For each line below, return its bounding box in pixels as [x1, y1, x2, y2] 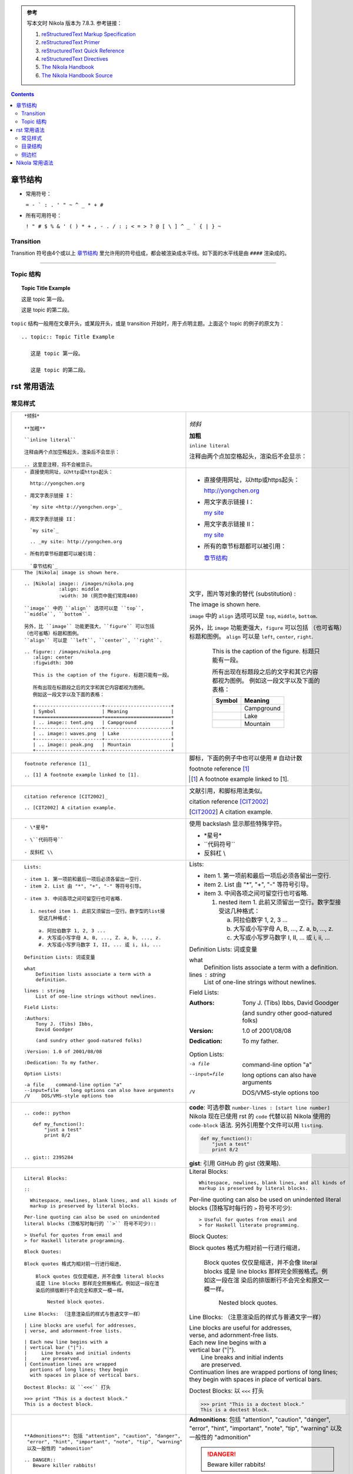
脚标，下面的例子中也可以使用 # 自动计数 [189, 754, 302, 762]
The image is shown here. [189, 600, 261, 608]
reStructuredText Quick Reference [41, 47, 125, 54]
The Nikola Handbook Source [41, 71, 113, 79]
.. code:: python [24, 1110, 71, 1116]
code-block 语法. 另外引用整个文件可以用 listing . [189, 1121, 324, 1129]
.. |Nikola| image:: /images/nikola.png [24, 580, 134, 587]
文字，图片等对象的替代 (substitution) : [189, 590, 297, 598]
